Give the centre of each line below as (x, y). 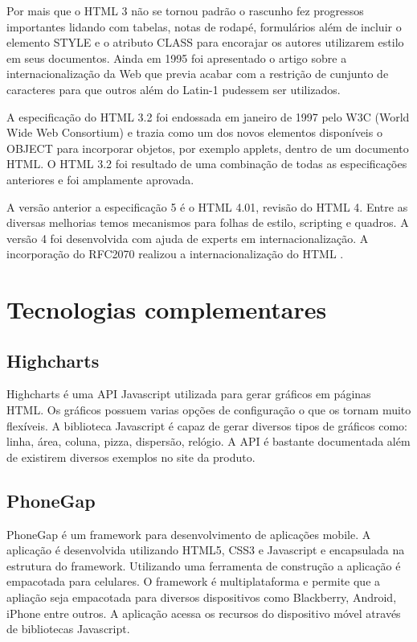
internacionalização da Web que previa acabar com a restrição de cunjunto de (198, 74)
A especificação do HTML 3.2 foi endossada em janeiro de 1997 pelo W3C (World (208, 116)
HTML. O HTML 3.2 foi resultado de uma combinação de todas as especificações (207, 164)
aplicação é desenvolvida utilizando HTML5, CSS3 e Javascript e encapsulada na (206, 550)
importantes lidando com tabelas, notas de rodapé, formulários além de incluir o (204, 26)
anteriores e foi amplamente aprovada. (100, 179)
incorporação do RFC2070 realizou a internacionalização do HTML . (175, 254)
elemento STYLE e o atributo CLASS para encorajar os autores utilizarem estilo (205, 42)
